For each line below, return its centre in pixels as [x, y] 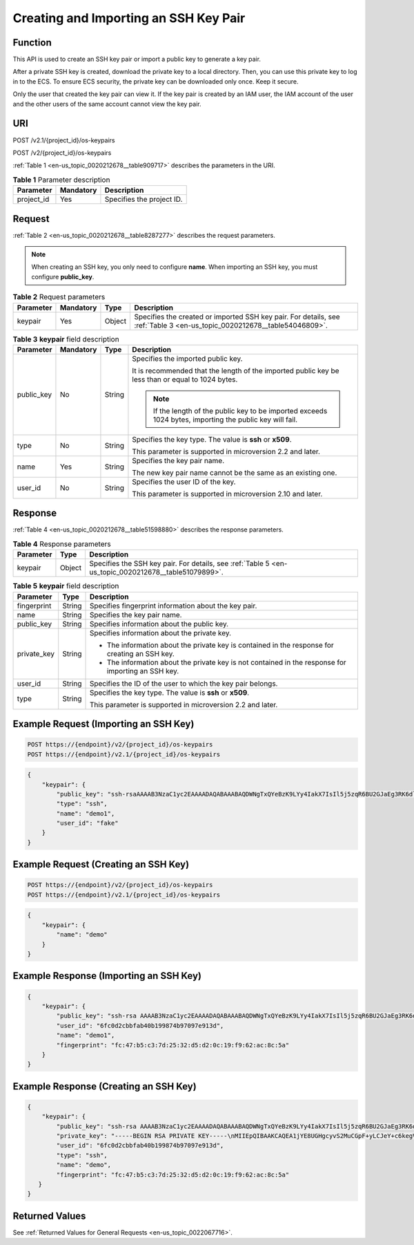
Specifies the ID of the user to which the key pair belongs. [184, 683]
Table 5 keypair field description [66, 586]
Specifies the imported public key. [187, 358]
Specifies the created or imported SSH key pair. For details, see [237, 317]
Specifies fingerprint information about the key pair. [173, 606]
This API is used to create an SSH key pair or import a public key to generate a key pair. [137, 59]
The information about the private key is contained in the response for [220, 645]
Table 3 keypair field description [66, 339]
